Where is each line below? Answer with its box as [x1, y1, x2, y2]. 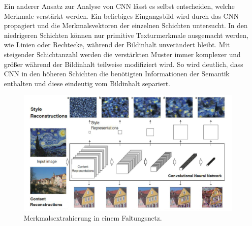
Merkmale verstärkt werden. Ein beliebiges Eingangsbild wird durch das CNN [4, 10, 239, 21]
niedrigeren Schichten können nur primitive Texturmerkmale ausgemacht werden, [4, 30, 249, 40]
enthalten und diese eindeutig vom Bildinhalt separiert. [4, 78, 171, 88]
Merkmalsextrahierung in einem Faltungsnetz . [24, 212, 162, 223]
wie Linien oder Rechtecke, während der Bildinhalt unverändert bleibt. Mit [4, 39, 230, 50]
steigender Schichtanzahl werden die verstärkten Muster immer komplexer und [4, 49, 241, 59]
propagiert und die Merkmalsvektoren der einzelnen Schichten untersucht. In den [4, 20, 248, 31]
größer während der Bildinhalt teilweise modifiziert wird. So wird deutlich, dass [4, 59, 243, 69]
